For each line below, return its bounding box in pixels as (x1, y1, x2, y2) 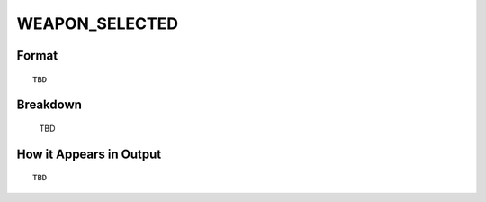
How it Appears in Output (16, 146, 162, 161)
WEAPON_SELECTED (16, 14, 179, 33)
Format (16, 48, 58, 63)
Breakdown (16, 97, 83, 113)
